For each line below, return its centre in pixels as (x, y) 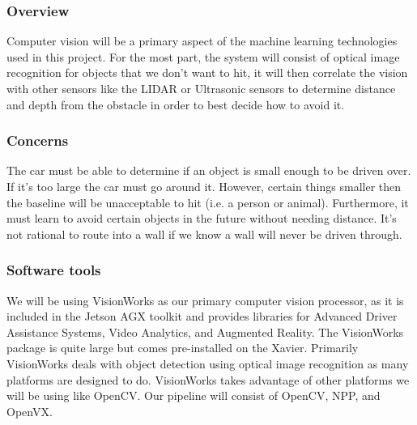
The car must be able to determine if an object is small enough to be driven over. (209, 170)
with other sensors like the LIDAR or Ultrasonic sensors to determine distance (201, 88)
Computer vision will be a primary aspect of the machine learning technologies (202, 41)
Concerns (38, 140)
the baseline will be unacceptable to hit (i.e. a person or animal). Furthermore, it (208, 202)
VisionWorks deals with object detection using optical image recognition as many (208, 363)
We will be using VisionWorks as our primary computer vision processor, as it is (205, 300)
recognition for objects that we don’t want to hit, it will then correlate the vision (207, 72)
